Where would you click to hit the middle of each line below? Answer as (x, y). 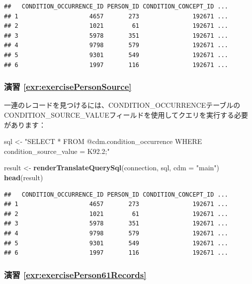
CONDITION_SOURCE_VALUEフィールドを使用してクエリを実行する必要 (126, 114)
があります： (25, 124)
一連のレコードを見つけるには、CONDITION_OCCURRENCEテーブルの (122, 105)
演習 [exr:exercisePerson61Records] (75, 274)
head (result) (24, 177)
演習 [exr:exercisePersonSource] (68, 87)
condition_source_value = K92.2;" (57, 151)
